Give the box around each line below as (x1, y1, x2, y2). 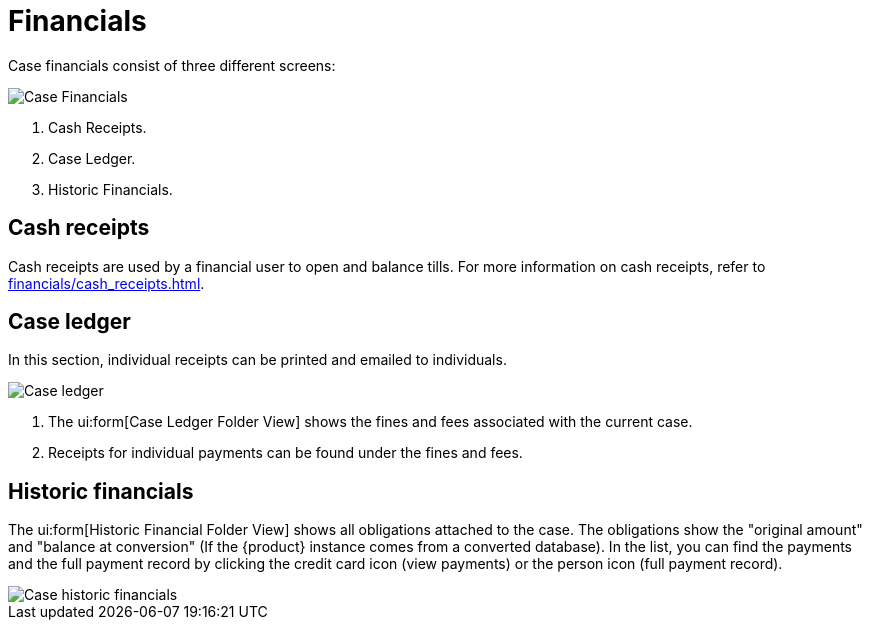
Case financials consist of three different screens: (8, 56, 336, 74)
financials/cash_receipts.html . (8, 274, 205, 292)
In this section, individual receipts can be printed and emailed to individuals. (8, 351, 507, 369)
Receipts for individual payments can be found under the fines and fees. (48, 444, 523, 462)
